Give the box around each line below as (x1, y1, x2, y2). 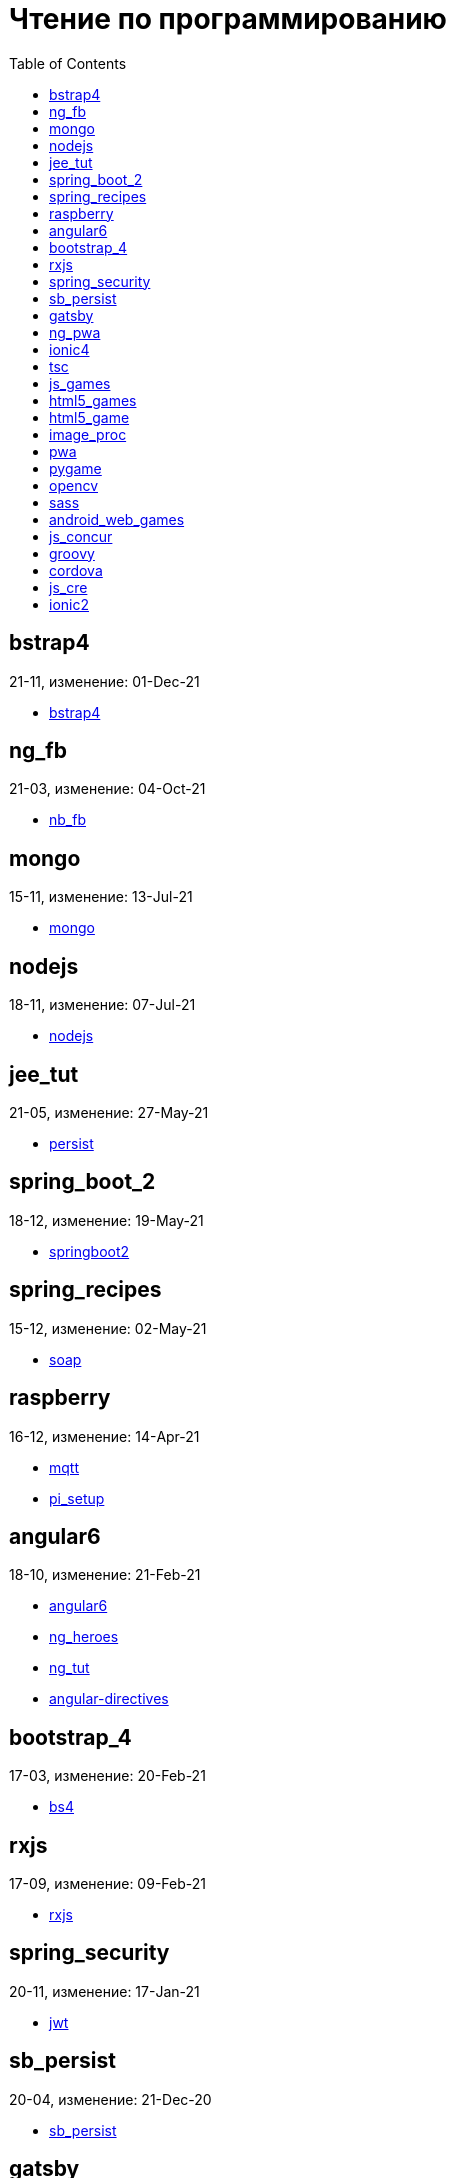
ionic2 (49, 595, 89, 613)
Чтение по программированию (9, 2, 447, 36)
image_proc (49, 425, 127, 443)
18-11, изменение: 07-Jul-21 (9, 996, 196, 1014)
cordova (49, 561, 103, 579)
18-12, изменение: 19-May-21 (9, 1211, 204, 1229)
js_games (49, 374, 111, 392)
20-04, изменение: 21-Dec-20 (9, 2090, 212, 2108)
